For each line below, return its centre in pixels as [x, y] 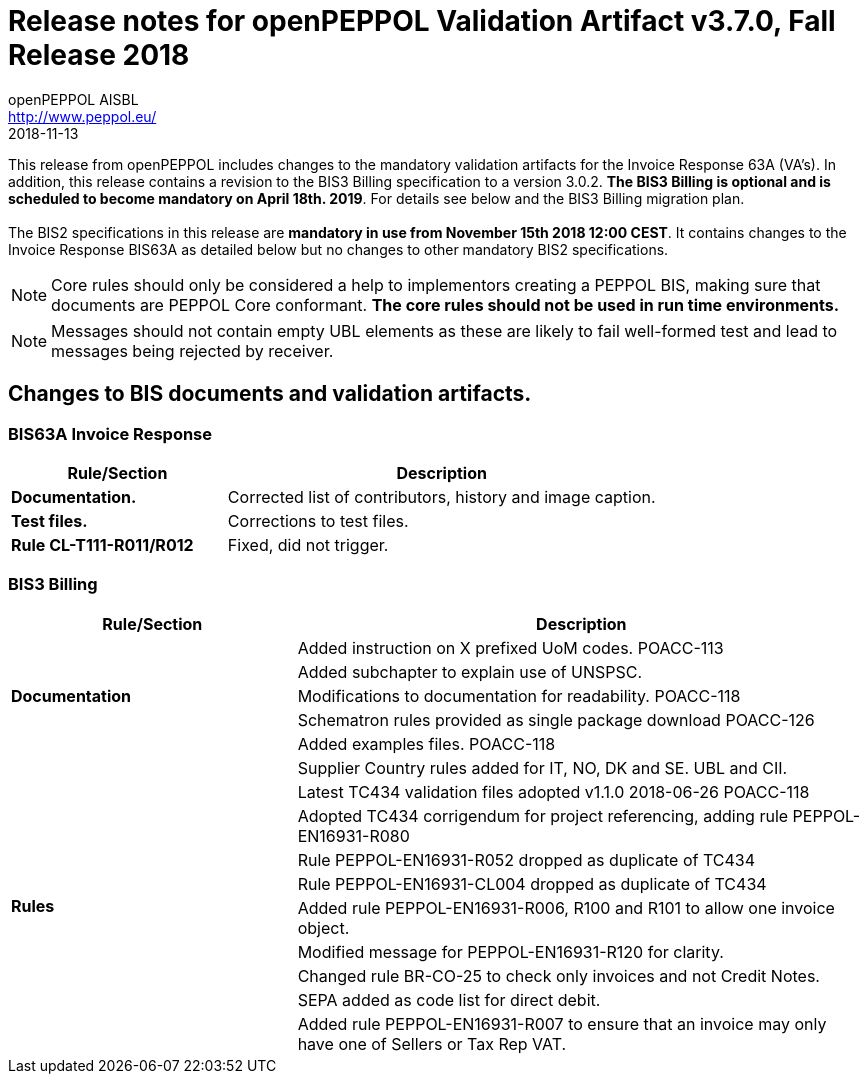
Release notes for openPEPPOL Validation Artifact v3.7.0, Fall [422, 21]
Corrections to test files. [318, 520]
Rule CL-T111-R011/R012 [102, 544]
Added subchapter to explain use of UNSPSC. [470, 671]
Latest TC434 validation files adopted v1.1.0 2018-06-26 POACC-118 [553, 791]
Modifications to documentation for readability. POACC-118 [519, 695]
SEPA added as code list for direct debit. [449, 999]
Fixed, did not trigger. [308, 544]
